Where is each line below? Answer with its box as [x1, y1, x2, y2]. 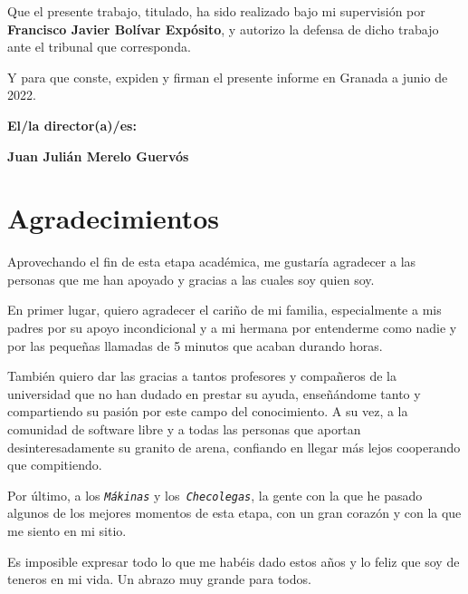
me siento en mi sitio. [7, 521, 127, 540]
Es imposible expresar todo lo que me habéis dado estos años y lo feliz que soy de [7, 551, 460, 570]
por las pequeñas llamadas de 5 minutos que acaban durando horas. [7, 336, 383, 355]
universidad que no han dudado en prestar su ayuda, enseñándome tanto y [7, 384, 421, 403]
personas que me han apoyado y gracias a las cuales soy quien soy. [7, 269, 375, 288]
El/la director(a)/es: [7, 115, 137, 134]
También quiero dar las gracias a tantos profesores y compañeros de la [7, 366, 396, 385]
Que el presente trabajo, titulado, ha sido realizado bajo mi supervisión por [7, 2, 425, 20]
